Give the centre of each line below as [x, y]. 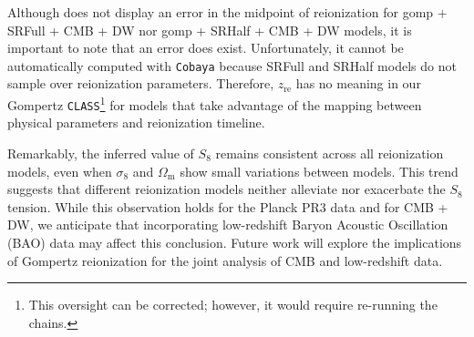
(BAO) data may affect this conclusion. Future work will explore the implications [235, 242]
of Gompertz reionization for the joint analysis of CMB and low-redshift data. [225, 260]
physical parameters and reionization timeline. [136, 123]
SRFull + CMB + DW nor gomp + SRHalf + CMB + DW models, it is [210, 30]
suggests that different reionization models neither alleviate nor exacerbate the [227, 189]
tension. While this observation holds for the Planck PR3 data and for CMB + [228, 206]
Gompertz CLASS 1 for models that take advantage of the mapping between [215, 103]
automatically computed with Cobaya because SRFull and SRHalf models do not [232, 65]
